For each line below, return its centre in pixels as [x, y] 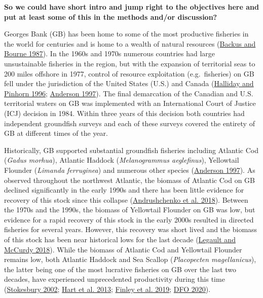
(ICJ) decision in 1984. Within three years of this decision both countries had [124, 113]
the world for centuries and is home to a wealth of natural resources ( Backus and [130, 43]
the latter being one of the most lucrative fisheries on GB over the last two [120, 269]
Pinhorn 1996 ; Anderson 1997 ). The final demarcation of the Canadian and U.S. [129, 93]
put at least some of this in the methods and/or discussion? [111, 16]
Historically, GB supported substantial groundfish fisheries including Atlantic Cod [131, 150]
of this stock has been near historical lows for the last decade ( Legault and [120, 239]
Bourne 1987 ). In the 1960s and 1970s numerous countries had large [109, 53]
